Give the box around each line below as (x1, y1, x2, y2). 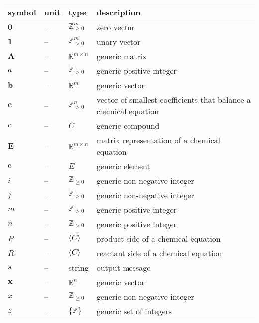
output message (96, 262, 151, 273)
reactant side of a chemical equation (96, 247, 222, 259)
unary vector (96, 36, 141, 47)
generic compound (96, 120, 160, 131)
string (68, 262, 89, 273)
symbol (8, 6, 36, 18)
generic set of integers (96, 305, 172, 317)
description (96, 6, 141, 18)
